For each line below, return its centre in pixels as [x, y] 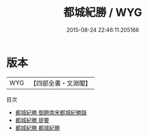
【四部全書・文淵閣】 [61, 83]
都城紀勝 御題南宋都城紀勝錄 [51, 112]
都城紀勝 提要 [32, 120]
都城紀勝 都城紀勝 [37, 128]
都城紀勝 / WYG [103, 13]
